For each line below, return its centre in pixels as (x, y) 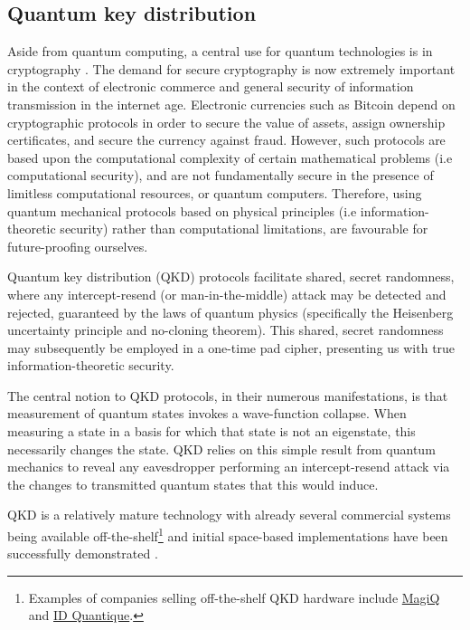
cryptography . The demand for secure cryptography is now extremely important (231, 68)
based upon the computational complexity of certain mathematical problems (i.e (230, 157)
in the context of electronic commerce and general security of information (211, 86)
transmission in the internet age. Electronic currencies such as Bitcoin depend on (231, 104)
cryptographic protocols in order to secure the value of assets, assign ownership (226, 122)
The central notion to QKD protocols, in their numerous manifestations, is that (228, 395)
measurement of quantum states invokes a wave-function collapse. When (207, 413)
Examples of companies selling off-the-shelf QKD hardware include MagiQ (234, 597)
